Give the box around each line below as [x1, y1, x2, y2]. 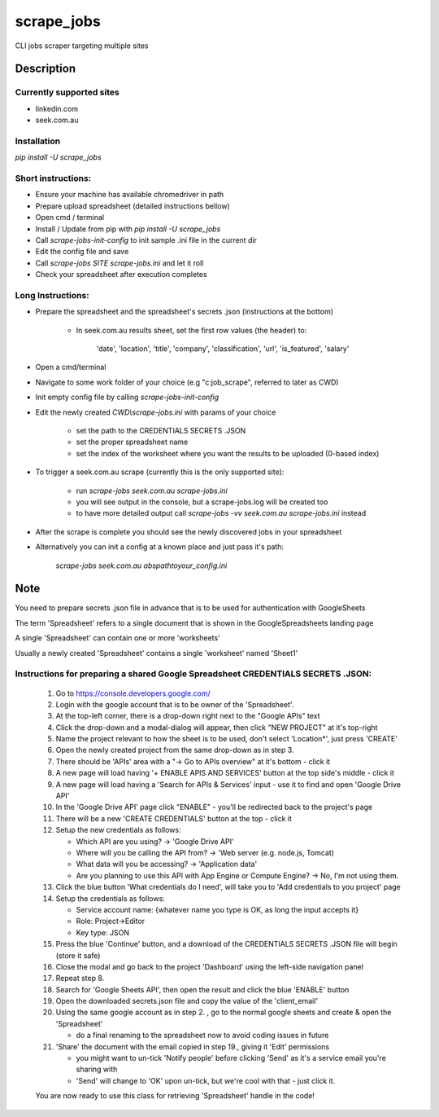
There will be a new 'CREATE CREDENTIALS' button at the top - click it [55, 813, 293, 823]
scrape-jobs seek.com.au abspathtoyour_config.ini [55, 561, 228, 570]
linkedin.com [35, 103, 79, 113]
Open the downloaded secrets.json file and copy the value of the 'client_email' [55, 996, 319, 1006]
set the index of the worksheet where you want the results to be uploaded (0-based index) [76, 448, 380, 458]
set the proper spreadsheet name [76, 437, 189, 447]
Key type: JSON [76, 927, 130, 937]
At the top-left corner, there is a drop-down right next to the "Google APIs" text [55, 711, 320, 721]
